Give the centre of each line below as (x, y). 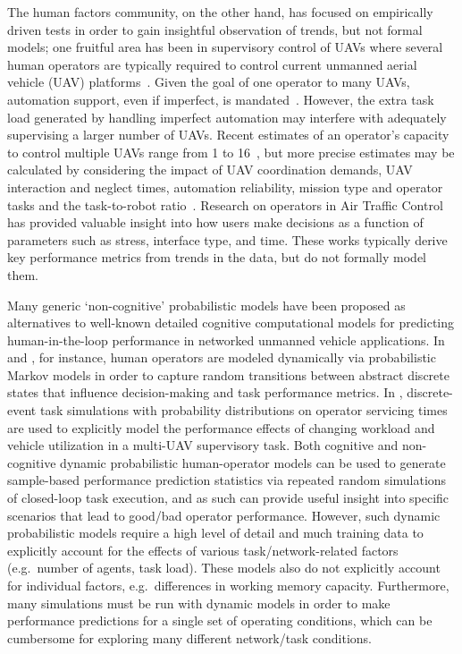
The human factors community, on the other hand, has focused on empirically (220, 12)
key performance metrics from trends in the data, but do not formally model (217, 257)
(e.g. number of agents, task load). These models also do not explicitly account (224, 568)
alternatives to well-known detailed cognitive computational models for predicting (231, 323)
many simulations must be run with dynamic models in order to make (199, 603)
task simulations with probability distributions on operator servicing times (244, 410)
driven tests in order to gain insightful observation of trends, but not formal (215, 29)
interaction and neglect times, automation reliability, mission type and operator (225, 187)
